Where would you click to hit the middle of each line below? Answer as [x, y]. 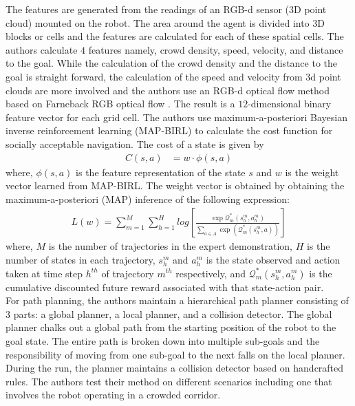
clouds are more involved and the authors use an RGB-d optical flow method [168, 90]
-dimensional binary [290, 104]
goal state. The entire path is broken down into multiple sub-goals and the [163, 340]
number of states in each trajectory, [80, 259]
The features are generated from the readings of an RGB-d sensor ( [148, 9]
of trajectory [128, 273]
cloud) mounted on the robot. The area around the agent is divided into [158, 22]
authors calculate [42, 49]
